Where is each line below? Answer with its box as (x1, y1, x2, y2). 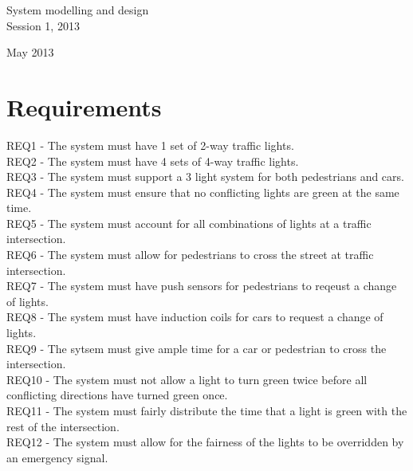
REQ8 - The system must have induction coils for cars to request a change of (6, 308, 383, 325)
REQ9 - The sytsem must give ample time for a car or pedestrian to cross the (6, 340, 387, 356)
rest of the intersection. (6, 418, 120, 434)
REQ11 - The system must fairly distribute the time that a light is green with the (6, 402, 407, 418)
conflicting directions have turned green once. (6, 387, 228, 403)
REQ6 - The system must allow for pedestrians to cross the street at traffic (6, 246, 374, 263)
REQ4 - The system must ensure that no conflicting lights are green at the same (6, 183, 399, 200)
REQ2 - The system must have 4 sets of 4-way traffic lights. (6, 152, 299, 169)
